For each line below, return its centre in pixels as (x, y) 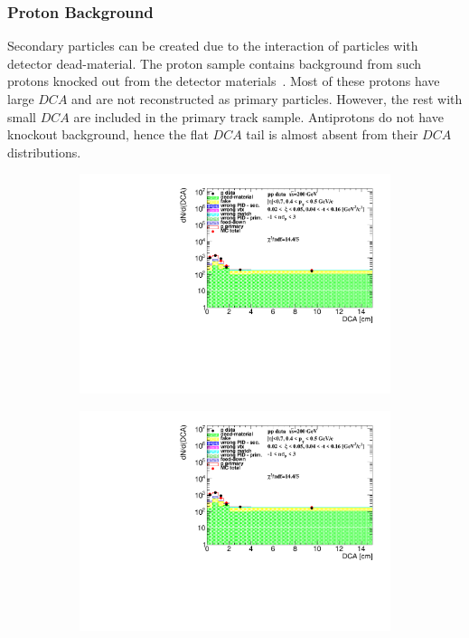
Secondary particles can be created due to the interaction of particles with (213, 46)
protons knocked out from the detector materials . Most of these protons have (224, 81)
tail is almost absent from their (332, 134)
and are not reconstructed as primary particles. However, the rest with (267, 99)
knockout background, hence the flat (108, 134)
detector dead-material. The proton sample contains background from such (215, 63)
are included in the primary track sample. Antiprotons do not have (258, 116)
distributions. (44, 152)
